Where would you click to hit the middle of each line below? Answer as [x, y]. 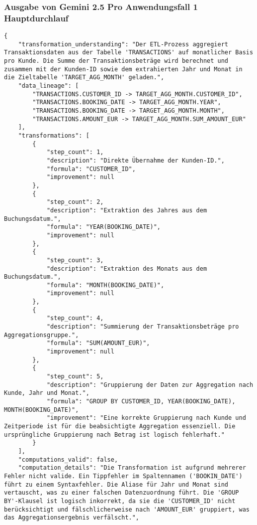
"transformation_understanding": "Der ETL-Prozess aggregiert [123, 44]
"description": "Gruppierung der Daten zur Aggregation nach [150, 385]
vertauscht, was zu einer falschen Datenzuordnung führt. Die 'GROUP [122, 493]
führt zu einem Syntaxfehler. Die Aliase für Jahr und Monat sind [116, 484]
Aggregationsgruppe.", [42, 335]
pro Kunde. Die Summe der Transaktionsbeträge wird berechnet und [116, 61]
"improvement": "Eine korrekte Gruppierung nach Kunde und [146, 418]
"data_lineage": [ [48, 86]
